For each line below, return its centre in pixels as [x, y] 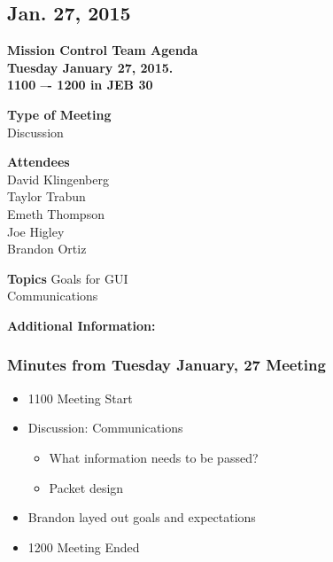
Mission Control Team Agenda [103, 50]
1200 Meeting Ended [84, 546]
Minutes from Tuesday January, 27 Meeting [166, 365]
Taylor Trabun [46, 196]
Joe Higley [36, 231]
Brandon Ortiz [47, 249]
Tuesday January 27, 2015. [90, 67]
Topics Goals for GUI [68, 278]
